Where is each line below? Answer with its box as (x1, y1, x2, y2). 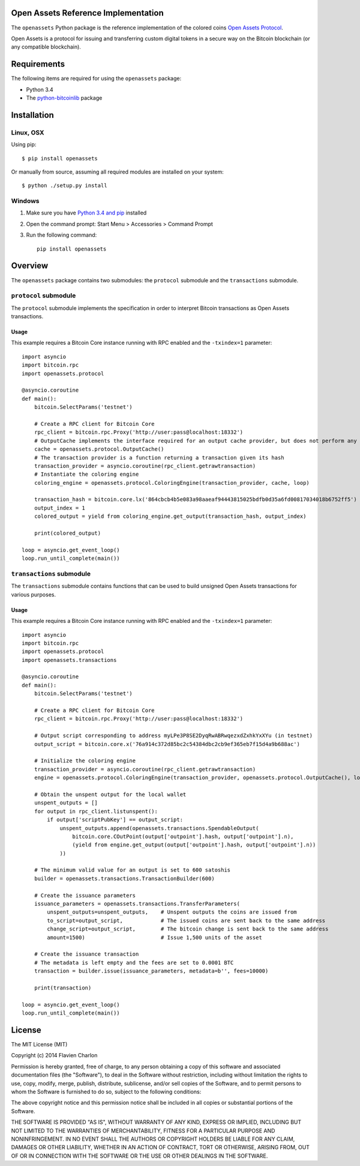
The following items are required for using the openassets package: (11, 75, 182, 82)
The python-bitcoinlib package (26, 94, 103, 102)
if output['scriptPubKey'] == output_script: (47, 816, 183, 823)
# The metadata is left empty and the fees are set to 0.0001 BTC (34, 959, 234, 966)
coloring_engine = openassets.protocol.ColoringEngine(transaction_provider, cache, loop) (34, 479, 310, 486)
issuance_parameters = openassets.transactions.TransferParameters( (34, 900, 240, 907)
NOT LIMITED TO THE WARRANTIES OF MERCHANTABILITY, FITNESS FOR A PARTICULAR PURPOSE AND (11, 1127, 275, 1134)
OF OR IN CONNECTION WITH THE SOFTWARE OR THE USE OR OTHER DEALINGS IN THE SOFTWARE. (11, 1152, 268, 1159)
